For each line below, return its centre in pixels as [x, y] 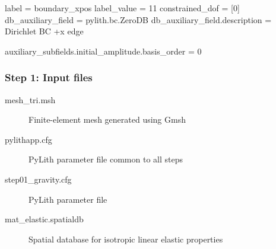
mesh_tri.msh [30, 99]
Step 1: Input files [49, 77]
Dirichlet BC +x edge [44, 31]
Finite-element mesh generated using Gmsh [107, 119]
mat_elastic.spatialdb [44, 219]
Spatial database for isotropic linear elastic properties [126, 239]
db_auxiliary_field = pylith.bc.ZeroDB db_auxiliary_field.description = [138, 19]
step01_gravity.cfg [38, 179]
